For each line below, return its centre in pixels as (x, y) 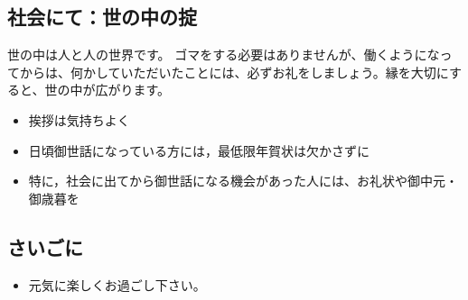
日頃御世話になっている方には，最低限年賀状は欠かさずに (199, 150)
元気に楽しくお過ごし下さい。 (117, 284)
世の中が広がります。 (108, 90)
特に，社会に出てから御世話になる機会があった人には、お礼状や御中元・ (243, 181)
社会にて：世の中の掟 (102, 17)
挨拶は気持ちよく (79, 119)
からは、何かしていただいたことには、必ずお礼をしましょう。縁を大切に (234, 72)
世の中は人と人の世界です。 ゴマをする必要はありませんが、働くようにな (224, 55)
